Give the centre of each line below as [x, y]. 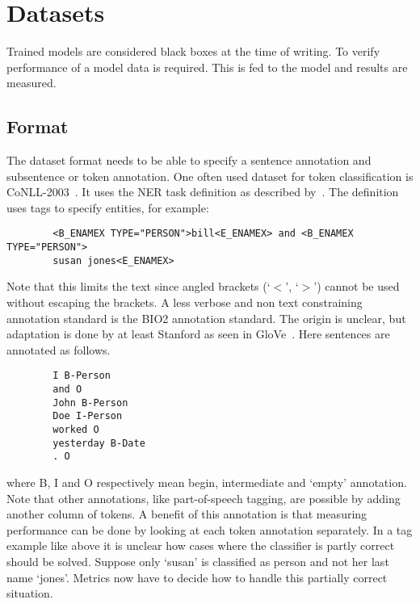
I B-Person [82, 376]
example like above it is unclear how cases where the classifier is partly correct [201, 545]
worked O [76, 430]
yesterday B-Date [99, 443]
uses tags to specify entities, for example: [108, 207]
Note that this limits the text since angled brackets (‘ [139, 286]
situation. [30, 593]
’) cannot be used [357, 286]
